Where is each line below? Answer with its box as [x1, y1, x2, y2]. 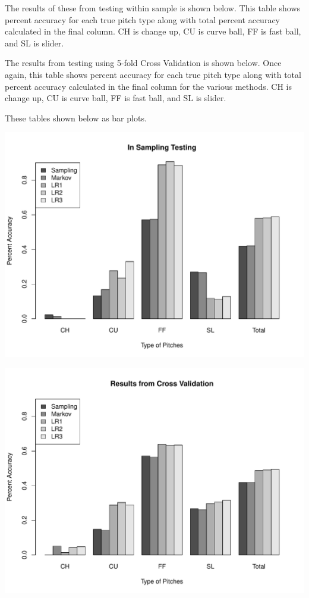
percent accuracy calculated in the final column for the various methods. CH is [5, 80, 292, 92]
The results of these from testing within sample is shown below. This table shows [5, 2, 301, 14]
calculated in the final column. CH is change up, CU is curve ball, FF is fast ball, [5, 25, 301, 37]
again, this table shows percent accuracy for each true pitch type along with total [5, 68, 301, 80]
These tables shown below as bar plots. [5, 111, 147, 124]
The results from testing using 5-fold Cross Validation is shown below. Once [5, 57, 282, 69]
